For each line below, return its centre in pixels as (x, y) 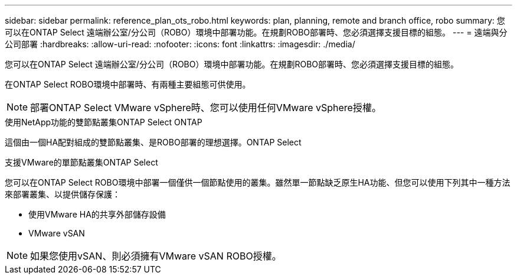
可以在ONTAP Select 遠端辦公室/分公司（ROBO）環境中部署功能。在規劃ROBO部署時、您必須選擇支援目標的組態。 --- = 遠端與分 (256, 32)
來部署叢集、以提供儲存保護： (63, 194)
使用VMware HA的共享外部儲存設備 (97, 214)
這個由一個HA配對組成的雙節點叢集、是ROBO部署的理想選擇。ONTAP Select (153, 142)
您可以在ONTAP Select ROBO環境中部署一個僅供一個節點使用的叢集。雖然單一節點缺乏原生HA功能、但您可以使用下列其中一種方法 (258, 182)
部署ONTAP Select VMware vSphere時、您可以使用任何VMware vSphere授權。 (206, 108)
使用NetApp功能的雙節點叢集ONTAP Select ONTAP (104, 122)
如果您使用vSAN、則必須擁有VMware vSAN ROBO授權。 (156, 256)
